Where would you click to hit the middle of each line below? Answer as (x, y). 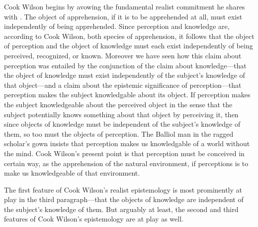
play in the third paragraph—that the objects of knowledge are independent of (124, 199)
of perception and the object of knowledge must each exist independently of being (129, 46)
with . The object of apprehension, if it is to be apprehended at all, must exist (123, 16)
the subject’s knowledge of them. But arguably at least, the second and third (121, 209)
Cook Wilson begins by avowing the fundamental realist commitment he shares (125, 6)
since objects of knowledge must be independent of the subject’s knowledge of (122, 124)
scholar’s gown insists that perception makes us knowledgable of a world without (127, 143)
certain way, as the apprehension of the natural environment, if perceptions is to (126, 163)
